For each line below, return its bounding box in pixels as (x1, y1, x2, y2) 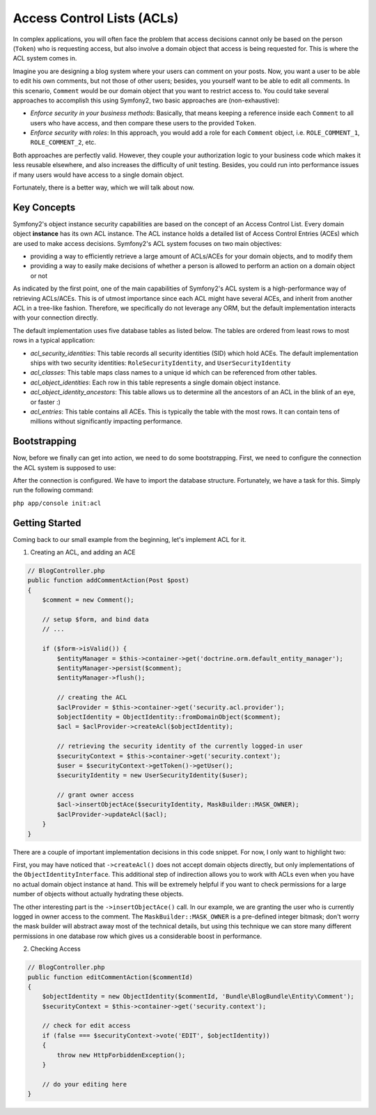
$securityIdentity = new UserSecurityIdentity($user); (56, 772, 249, 779)
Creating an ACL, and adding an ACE (30, 548, 136, 556)
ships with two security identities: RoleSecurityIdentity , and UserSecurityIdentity (30, 359, 291, 367)
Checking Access (30, 944, 81, 953)
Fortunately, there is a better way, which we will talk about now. (13, 183, 195, 192)
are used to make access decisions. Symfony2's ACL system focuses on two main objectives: (13, 239, 282, 247)
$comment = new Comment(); (42, 596, 135, 604)
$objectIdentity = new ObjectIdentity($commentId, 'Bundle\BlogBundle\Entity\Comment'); (42, 992, 354, 1001)
